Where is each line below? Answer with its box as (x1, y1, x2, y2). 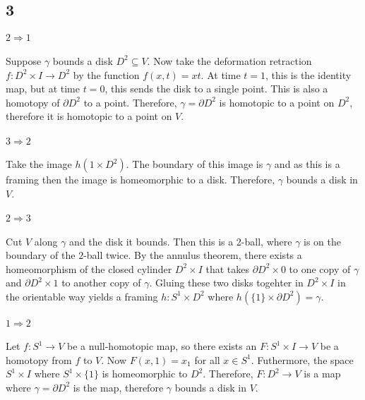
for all (194, 352, 220, 367)
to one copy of (289, 261, 351, 276)
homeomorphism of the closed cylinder (6, 261, 172, 276)
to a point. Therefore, (83, 95, 177, 109)
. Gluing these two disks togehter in (149, 275, 304, 290)
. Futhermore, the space (251, 352, 354, 367)
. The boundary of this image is (126, 157, 263, 171)
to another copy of (61, 275, 141, 290)
